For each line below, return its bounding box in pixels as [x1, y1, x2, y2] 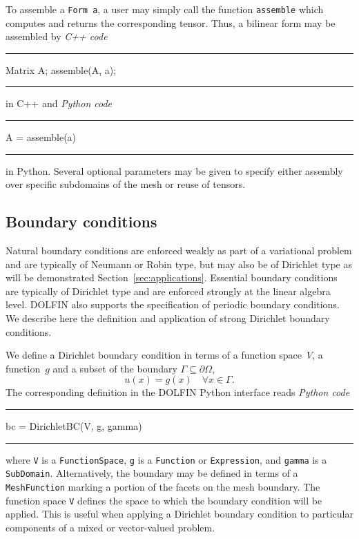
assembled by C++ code [6, 29, 108, 44]
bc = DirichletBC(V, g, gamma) [6, 418, 142, 433]
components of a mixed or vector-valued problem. [6, 520, 215, 534]
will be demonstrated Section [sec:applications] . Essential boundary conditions [6, 270, 338, 285]
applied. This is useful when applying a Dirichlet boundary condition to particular [6, 507, 353, 521]
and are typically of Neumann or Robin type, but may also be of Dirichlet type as [6, 256, 352, 271]
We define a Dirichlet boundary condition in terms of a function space [6, 348, 302, 362]
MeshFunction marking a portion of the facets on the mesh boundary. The [6, 479, 320, 493]
